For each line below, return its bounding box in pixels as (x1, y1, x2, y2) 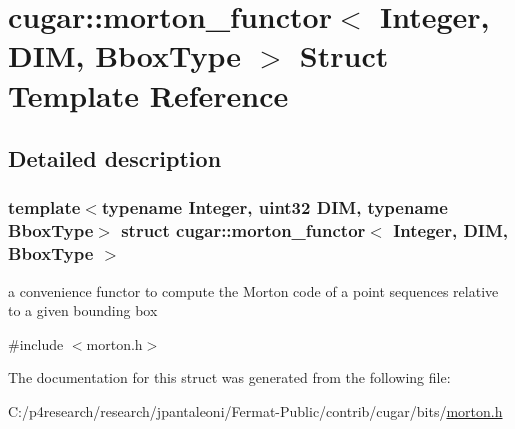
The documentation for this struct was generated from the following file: (8, 367, 451, 388)
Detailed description (8, 143, 222, 174)
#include (8, 333, 64, 354)
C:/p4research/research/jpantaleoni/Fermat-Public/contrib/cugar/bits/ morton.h (8, 400, 503, 421)
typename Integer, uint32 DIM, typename (101, 195, 448, 220)
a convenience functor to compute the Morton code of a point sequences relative (8, 280, 499, 301)
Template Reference (8, 74, 289, 115)
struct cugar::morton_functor (121, 218, 366, 243)
